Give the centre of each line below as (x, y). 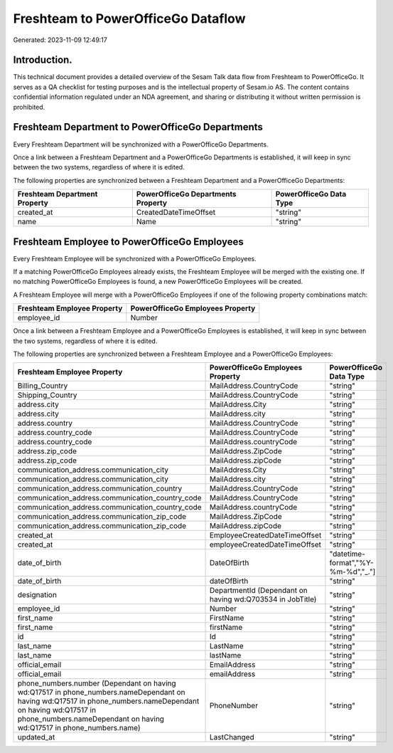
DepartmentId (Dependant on (259, 591)
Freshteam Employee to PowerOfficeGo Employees (129, 242)
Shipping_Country (47, 395)
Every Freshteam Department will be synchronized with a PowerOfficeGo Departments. (141, 144)
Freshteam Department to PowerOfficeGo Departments (138, 127)
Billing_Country (43, 386)
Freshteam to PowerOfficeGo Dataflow (129, 19)
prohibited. (29, 107)
